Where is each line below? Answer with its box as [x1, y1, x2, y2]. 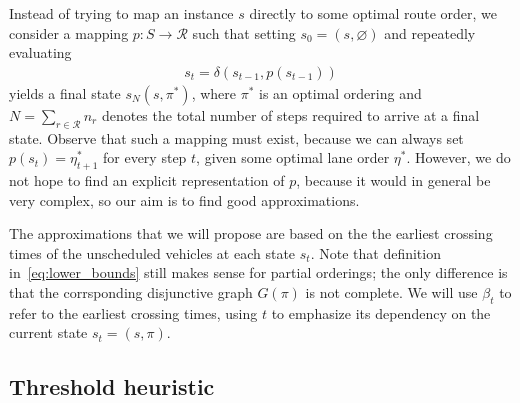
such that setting [192, 22, 296, 43]
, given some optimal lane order [196, 147, 390, 168]
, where [191, 82, 236, 103]
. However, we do [406, 147, 511, 168]
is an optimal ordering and [258, 82, 422, 103]
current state [9, 322, 88, 343]
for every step [103, 147, 187, 168]
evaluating [9, 42, 72, 63]
